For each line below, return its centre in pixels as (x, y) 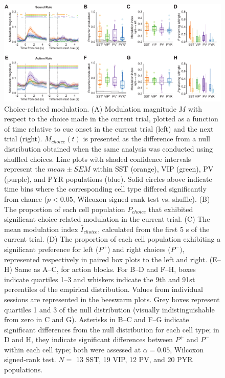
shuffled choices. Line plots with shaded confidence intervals (98, 159)
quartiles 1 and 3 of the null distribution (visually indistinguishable (109, 309)
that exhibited (171, 209)
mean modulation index (41, 229)
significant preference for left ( (51, 249)
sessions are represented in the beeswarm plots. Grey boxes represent (112, 299)
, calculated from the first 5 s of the (154, 229)
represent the (25, 169)
